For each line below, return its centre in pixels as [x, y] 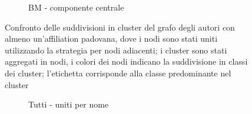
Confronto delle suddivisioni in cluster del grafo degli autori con [120, 27]
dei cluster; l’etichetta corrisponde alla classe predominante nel [118, 73]
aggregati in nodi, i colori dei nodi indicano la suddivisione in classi [126, 61]
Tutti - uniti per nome [69, 104]
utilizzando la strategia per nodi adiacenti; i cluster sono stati [116, 50]
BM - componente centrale [76, 7]
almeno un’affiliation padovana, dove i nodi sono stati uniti [111, 38]
